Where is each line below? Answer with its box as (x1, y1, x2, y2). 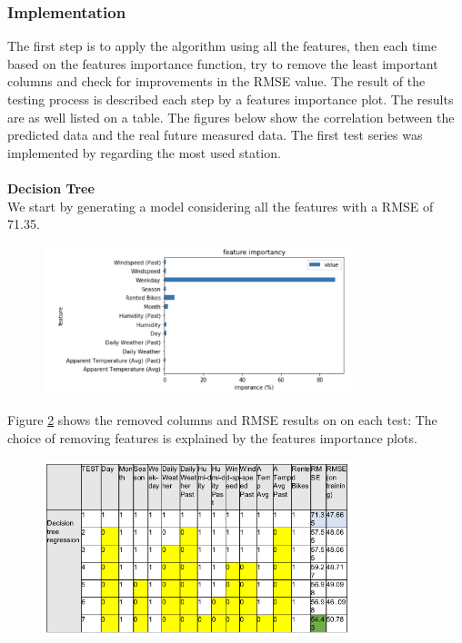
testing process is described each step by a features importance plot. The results (7, 90, 454, 108)
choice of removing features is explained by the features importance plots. (7, 428, 417, 447)
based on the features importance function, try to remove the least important (7, 54, 438, 73)
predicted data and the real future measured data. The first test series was (7, 125, 423, 144)
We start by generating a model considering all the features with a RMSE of (7, 196, 434, 215)
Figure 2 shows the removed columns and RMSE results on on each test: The (7, 410, 437, 429)
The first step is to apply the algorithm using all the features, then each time (7, 36, 437, 55)
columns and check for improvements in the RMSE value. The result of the (7, 72, 426, 91)
